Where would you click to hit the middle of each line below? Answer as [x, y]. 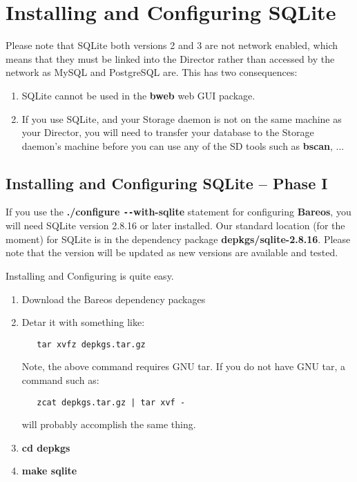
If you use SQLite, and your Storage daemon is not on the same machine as [182, 118]
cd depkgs [46, 447]
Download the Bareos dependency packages [114, 299]
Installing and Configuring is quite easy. [90, 275]
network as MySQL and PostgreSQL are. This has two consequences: [152, 72]
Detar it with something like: [83, 322]
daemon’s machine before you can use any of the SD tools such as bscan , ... [183, 145]
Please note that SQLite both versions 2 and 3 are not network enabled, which [172, 45]
